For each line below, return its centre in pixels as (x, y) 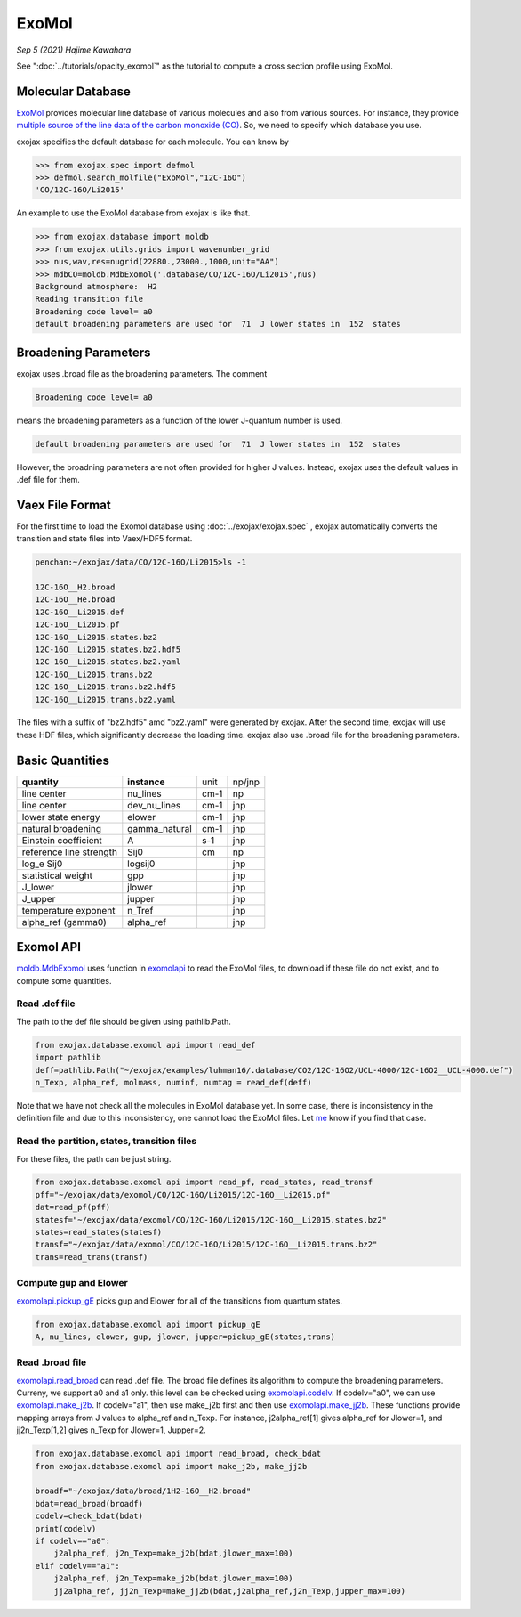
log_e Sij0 (42, 864)
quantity (40, 782)
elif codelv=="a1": (77, 1566)
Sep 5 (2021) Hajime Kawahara (74, 50)
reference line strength (69, 852)
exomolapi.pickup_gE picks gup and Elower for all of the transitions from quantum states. (179, 1301)
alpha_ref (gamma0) (64, 922)
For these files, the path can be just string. (94, 1158)
